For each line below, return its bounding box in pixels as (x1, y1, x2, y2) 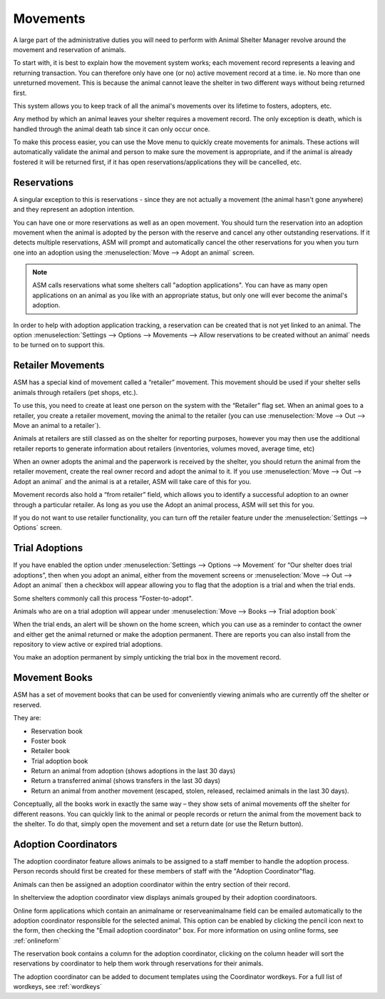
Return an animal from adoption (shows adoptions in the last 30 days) (31, 767, 236, 775)
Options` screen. (13, 523, 62, 532)
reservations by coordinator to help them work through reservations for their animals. (13, 959, 264, 968)
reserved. (13, 700, 42, 709)
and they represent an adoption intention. (13, 205, 135, 214)
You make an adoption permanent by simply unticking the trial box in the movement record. (13, 653, 282, 662)
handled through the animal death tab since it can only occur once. (13, 125, 210, 133)
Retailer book (31, 747, 71, 755)
